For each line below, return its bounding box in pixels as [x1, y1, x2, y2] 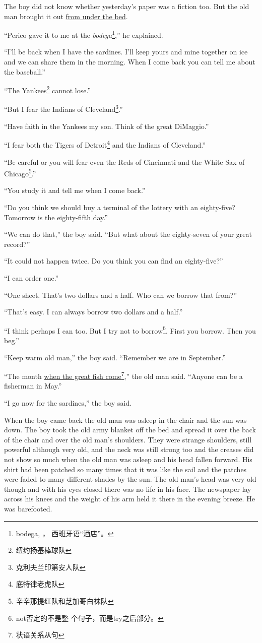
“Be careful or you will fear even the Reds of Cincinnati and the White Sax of [4, 156, 245, 167]
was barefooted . [4, 503, 52, 513]
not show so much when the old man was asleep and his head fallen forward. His [4, 454, 252, 464]
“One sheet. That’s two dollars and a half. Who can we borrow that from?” [4, 289, 237, 300]
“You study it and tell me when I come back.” [4, 185, 146, 196]
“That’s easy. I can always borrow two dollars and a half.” [4, 306, 183, 317]
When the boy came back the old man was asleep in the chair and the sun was [4, 414, 247, 425]
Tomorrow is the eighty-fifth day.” [4, 212, 108, 222]
